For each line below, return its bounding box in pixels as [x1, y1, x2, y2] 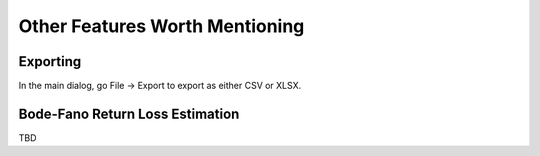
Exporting [18, 53, 82, 70]
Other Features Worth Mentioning [18, 15, 305, 37]
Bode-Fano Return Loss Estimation [18, 105, 240, 122]
